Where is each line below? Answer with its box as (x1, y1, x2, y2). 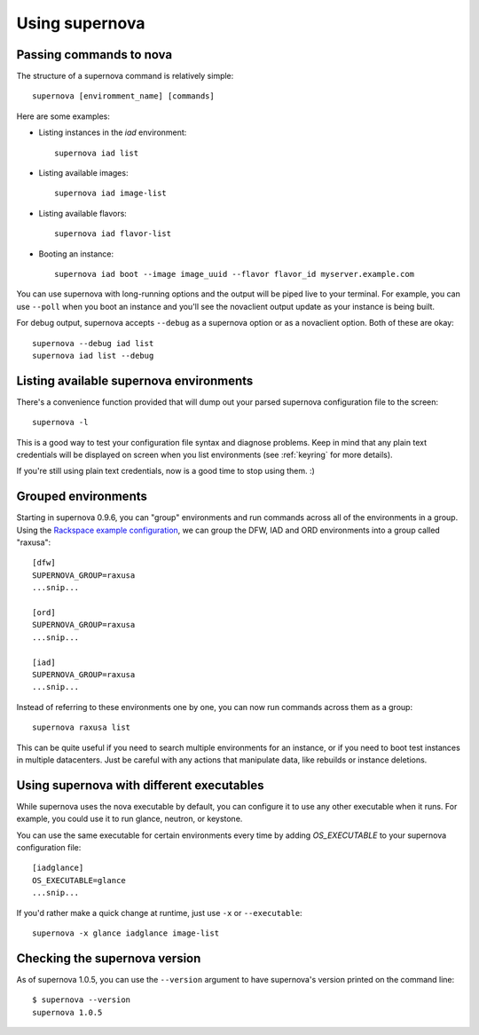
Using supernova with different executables (16, 778, 264, 793)
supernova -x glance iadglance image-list (32, 928, 220, 938)
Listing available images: (38, 168, 129, 178)
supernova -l (32, 417, 89, 428)
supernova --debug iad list (32, 338, 154, 348)
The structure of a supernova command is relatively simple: (16, 71, 234, 82)
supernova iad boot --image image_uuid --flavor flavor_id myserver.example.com (54, 269, 415, 279)
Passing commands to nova (16, 47, 173, 62)
